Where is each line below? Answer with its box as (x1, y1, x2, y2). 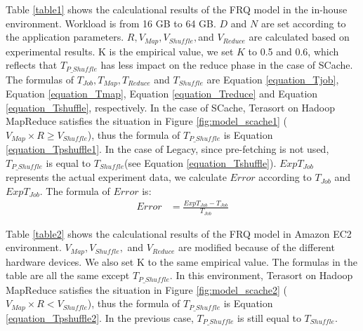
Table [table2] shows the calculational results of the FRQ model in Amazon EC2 (6, 226, 352, 241)
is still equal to (237, 310, 301, 325)
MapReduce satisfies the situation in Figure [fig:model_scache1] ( (6, 114, 287, 128)
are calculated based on (249, 29, 350, 44)
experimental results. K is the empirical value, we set (6, 43, 234, 58)
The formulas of (6, 72, 74, 86)
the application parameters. (6, 29, 124, 44)
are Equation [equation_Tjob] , (206, 72, 339, 86)
